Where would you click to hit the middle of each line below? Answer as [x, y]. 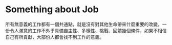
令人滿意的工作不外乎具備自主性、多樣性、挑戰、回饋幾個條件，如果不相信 [88, 30]
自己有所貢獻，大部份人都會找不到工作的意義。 [55, 37]
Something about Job [52, 9]
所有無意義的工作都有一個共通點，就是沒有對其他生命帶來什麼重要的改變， [84, 24]
